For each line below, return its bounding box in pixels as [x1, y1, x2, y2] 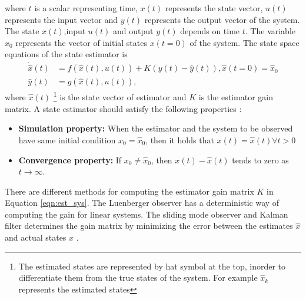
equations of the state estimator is [5, 48, 128, 60]
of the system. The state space [189, 36, 300, 48]
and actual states [5, 231, 66, 244]
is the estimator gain [198, 91, 273, 103]
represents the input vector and [5, 13, 118, 25]
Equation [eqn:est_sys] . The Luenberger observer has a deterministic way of [5, 196, 280, 209]
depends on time [180, 25, 240, 37]
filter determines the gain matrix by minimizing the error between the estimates [5, 219, 293, 232]
